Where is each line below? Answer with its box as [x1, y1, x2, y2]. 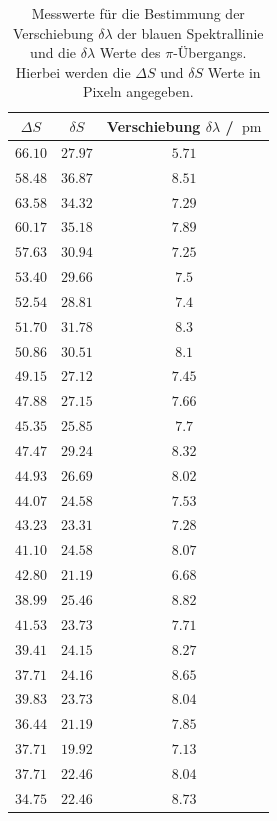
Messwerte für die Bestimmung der [31, 3, 245, 23]
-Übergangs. [173, 42, 247, 63]
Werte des [99, 42, 161, 63]
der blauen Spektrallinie [117, 22, 264, 43]
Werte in [207, 61, 261, 82]
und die [30, 42, 76, 63]
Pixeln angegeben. [82, 81, 194, 102]
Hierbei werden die [15, 61, 131, 82]
